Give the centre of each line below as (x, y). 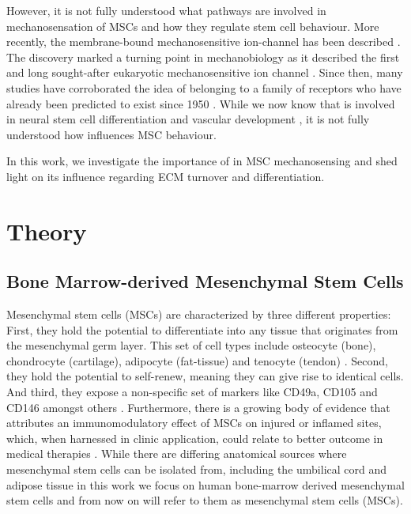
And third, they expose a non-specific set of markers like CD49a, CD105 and (192, 392)
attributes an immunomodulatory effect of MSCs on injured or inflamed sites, (194, 423)
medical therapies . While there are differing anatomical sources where (177, 454)
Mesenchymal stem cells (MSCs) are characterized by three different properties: (199, 314)
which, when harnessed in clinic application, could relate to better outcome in (195, 438)
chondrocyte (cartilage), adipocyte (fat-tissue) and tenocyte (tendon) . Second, (197, 360)
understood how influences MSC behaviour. (111, 134)
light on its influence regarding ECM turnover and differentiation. (166, 176)
